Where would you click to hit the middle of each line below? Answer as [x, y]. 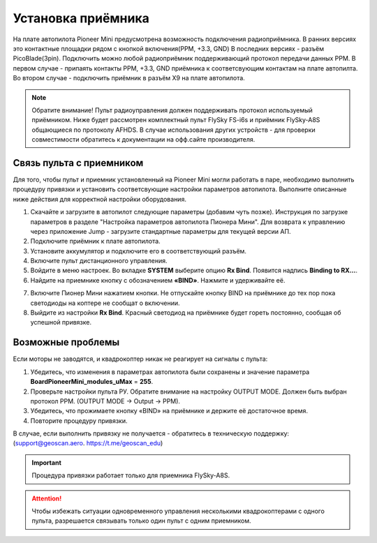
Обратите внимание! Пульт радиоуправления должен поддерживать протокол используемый [172, 110]
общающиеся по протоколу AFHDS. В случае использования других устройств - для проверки [173, 130]
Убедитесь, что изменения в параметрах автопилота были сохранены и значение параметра [170, 372]
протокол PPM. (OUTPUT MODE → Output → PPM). [105, 401]
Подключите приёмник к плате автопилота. [95, 241]
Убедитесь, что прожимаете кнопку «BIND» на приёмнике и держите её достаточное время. [169, 411]
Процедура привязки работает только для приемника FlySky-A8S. [131, 475]
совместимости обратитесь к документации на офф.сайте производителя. [143, 140]
